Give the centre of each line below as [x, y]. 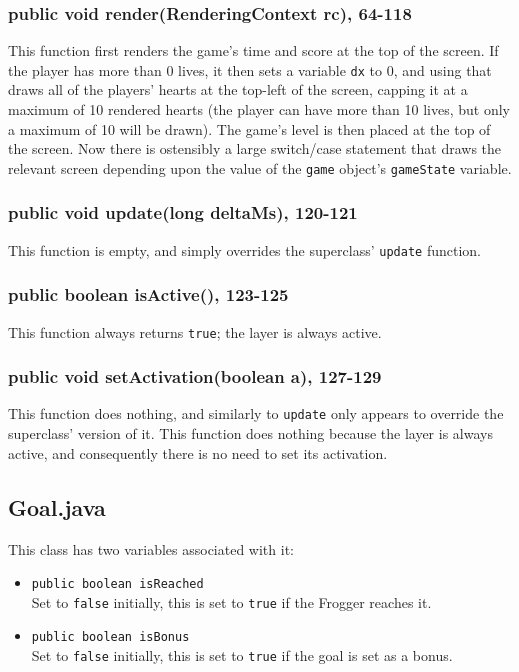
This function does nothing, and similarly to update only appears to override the [256, 413]
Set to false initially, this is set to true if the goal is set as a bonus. [242, 655]
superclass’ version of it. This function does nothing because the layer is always [250, 433]
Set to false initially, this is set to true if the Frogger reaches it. [231, 601]
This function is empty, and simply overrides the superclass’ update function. [244, 249]
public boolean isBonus [110, 637]
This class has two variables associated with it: [151, 548]
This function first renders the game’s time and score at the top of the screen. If [253, 50]
